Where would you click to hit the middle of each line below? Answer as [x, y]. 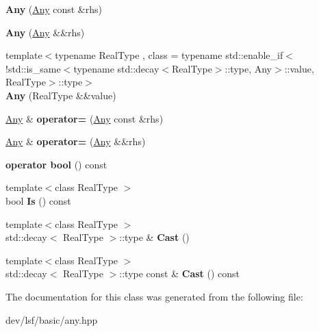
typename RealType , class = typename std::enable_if [169, 55]
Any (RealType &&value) [61, 95]
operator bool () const [56, 164]
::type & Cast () [154, 237]
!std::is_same [33, 68]
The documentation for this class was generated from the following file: [154, 296]
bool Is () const [38, 200]
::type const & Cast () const [180, 273]
